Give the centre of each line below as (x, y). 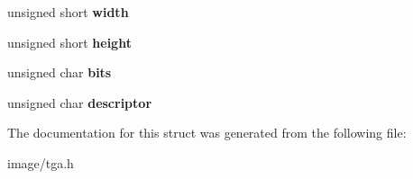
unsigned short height (69, 42)
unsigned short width (68, 12)
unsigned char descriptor (80, 102)
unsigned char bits (60, 72)
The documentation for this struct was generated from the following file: (207, 133)
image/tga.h (41, 162)
